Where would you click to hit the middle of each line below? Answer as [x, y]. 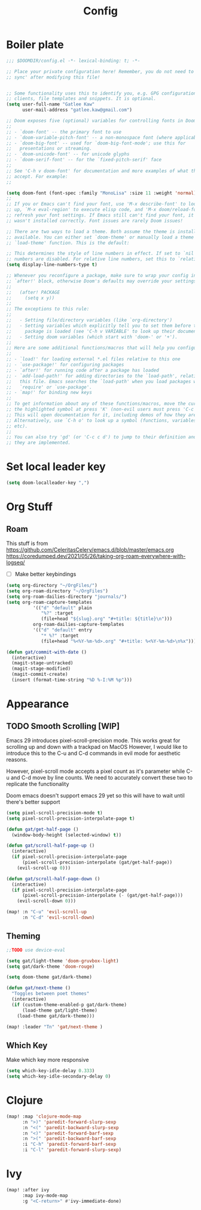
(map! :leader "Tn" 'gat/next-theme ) [54, 1027]
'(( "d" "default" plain [63, 608]
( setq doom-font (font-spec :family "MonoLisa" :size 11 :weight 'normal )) [103, 193]
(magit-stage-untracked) [42, 663]
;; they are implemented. [38, 443]
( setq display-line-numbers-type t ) [52, 265]
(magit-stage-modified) [41, 669]
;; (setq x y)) [31, 298]
